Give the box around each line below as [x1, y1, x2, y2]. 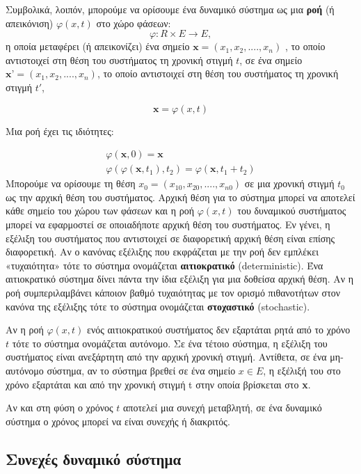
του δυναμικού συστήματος [237, 203, 346, 218]
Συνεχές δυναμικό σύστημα [6, 448, 182, 469]
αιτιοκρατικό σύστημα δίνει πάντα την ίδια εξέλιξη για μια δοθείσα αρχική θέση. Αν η [6, 271, 354, 286]
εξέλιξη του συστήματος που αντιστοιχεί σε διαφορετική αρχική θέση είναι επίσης [6, 230, 335, 245]
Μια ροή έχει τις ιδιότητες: [6, 123, 114, 138]
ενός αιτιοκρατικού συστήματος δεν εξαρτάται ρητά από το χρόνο [87, 322, 351, 337]
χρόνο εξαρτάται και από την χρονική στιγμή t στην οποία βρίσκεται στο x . [6, 377, 311, 391]
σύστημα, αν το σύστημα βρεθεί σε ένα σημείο [47, 363, 236, 377]
